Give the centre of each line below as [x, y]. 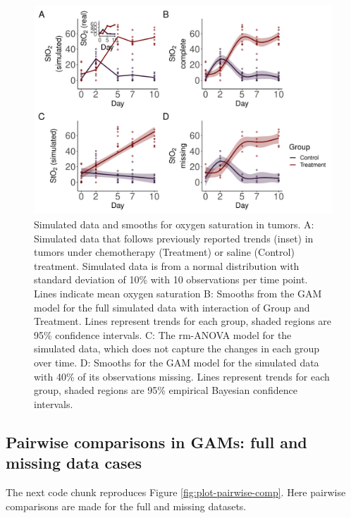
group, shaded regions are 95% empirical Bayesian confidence [166, 390]
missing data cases [74, 463]
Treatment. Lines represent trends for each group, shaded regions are [183, 321]
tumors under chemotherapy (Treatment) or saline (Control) [164, 252]
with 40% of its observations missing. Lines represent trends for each [182, 376]
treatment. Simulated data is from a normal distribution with [167, 265]
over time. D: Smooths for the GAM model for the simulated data [177, 362]
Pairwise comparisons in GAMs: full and [156, 442]
